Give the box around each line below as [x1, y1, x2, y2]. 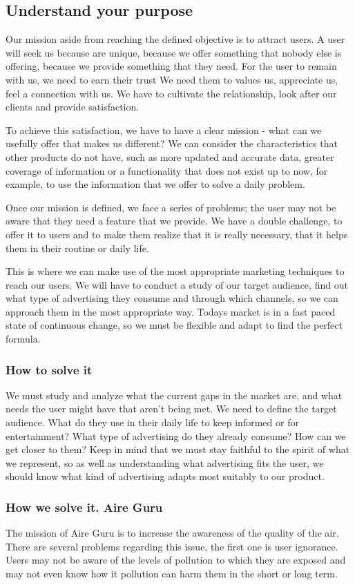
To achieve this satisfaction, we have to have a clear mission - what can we [6, 122, 322, 137]
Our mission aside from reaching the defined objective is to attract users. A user [6, 32, 345, 46]
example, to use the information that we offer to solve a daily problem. [6, 177, 305, 191]
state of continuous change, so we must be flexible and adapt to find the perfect [6, 318, 343, 332]
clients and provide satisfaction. [6, 99, 140, 114]
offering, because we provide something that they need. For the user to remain [6, 59, 337, 73]
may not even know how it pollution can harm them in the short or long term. [6, 566, 338, 581]
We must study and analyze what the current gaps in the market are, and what [6, 387, 343, 402]
